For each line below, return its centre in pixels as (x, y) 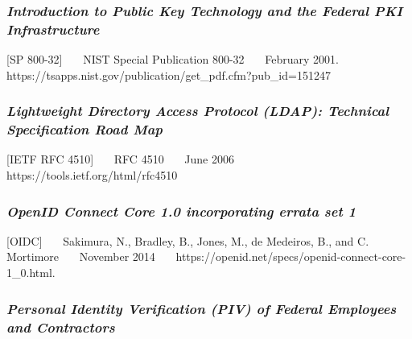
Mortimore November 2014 (81, 256)
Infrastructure (53, 29)
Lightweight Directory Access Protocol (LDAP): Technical (198, 111)
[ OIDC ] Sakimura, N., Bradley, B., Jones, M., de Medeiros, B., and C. (188, 240)
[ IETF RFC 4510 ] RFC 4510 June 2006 (120, 159)
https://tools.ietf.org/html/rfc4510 (92, 175)
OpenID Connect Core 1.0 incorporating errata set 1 (181, 211)
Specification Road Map (85, 129)
